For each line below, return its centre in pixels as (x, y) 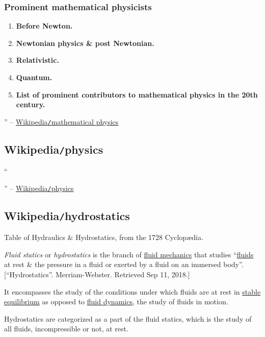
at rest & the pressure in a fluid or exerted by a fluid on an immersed (113, 264)
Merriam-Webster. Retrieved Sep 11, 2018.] (123, 274)
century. (31, 104)
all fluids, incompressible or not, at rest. (66, 329)
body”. (233, 264)
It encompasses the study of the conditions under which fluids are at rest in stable (132, 291)
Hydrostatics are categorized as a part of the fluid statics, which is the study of (128, 318)
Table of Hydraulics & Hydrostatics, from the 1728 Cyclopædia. (104, 237)
